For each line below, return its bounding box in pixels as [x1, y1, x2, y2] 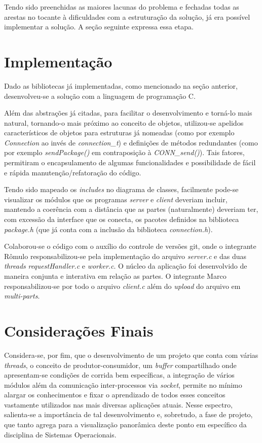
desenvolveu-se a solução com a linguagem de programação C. [4, 90, 196, 101]
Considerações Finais [4, 320, 154, 341]
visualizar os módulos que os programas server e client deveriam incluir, [4, 194, 228, 204]
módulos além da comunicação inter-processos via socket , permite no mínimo [4, 379, 242, 390]
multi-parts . [4, 290, 40, 301]
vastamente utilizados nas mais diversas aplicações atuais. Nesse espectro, [4, 399, 233, 410]
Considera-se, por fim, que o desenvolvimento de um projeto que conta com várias [4, 349, 258, 360]
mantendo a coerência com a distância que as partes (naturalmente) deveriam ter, [4, 204, 258, 214]
